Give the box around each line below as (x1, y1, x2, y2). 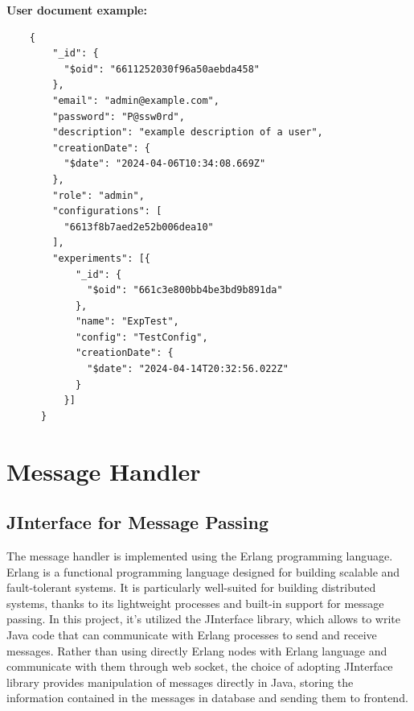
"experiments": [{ (52, 252, 150, 264)
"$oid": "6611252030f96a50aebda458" (64, 63, 260, 75)
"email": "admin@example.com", (52, 94, 219, 106)
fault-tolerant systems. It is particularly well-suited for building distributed (6, 579, 376, 596)
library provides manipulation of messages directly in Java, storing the (6, 673, 354, 690)
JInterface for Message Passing (6, 510, 269, 535)
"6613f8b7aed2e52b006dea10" (64, 221, 214, 233)
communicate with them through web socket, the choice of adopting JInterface (6, 658, 393, 675)
